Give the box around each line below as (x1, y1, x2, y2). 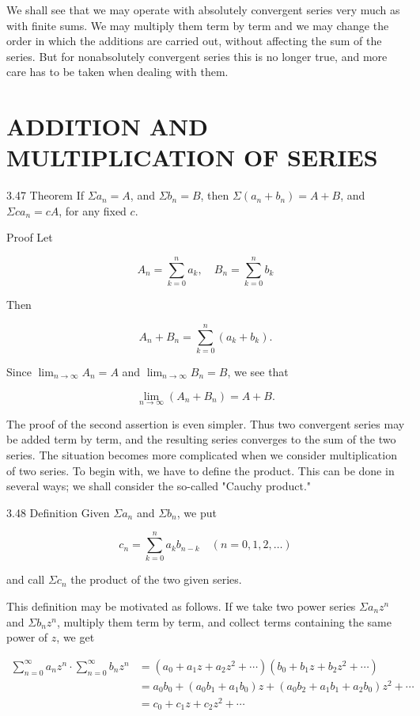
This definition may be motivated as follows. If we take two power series (6, 598, 356, 614)
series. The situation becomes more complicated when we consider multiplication (6, 446, 397, 463)
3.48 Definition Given (6, 504, 110, 520)
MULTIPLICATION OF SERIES (6, 141, 378, 173)
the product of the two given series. (70, 571, 242, 588)
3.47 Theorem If (6, 187, 85, 204)
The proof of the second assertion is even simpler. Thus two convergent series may (6, 415, 405, 432)
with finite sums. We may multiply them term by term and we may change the (6, 17, 389, 33)
